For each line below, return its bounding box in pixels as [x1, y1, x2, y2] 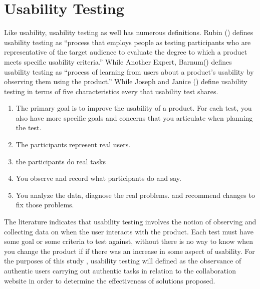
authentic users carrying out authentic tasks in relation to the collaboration [4, 265, 236, 275]
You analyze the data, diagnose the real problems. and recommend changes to [16, 189, 255, 200]
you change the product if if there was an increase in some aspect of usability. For [4, 245, 255, 256]
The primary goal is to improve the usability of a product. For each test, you [16, 103, 252, 113]
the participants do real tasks [16, 156, 106, 166]
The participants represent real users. [16, 139, 131, 150]
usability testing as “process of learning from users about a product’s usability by [4, 66, 254, 77]
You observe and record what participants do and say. [16, 173, 181, 183]
